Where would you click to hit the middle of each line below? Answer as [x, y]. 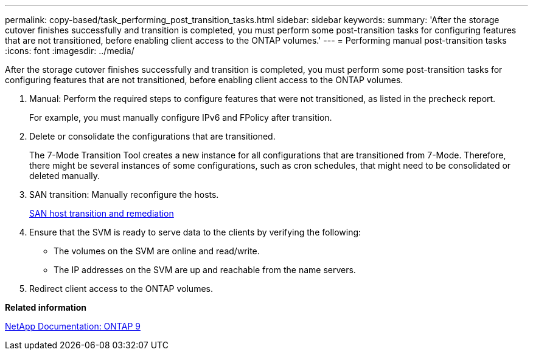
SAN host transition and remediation [102, 213]
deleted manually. [65, 176]
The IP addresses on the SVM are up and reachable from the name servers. [205, 270]
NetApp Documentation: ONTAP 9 [73, 326]
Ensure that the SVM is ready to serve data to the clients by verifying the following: [195, 232]
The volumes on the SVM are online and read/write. [157, 251]
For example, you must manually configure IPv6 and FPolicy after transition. [181, 117]
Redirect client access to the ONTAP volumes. [121, 289]
